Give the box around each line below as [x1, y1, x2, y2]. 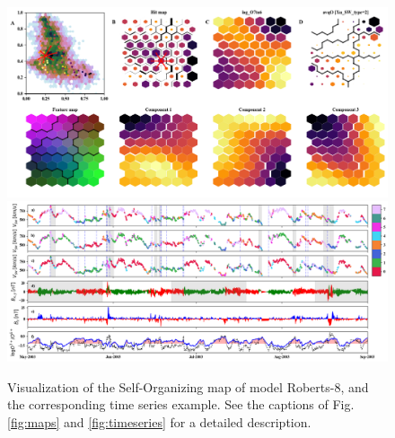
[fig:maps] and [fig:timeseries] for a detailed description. [7, 412, 312, 431]
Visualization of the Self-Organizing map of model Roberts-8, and [7, 377, 369, 396]
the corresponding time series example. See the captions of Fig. [7, 395, 355, 414]
